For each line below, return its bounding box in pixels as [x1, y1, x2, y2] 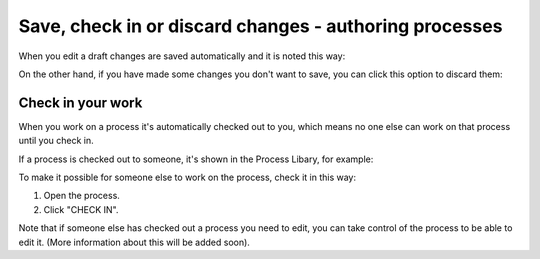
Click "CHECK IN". [43, 203, 119, 215]
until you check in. [18, 135, 94, 147]
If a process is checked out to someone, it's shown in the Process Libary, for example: [18, 153, 374, 165]
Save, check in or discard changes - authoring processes [18, 15, 503, 37]
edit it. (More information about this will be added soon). [18, 236, 250, 248]
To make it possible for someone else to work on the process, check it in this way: [18, 171, 357, 184]
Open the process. [43, 190, 120, 202]
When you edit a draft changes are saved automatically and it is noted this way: [18, 50, 346, 62]
